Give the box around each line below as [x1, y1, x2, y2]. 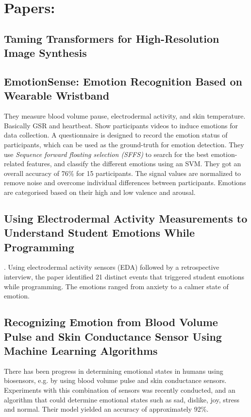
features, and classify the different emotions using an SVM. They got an [26, 158, 241, 169]
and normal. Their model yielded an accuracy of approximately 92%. [4, 404, 209, 414]
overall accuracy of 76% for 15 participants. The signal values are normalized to [4, 168, 241, 178]
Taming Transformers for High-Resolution [4, 31, 219, 46]
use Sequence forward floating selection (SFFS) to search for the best [4, 149, 209, 159]
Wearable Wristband [4, 88, 110, 103]
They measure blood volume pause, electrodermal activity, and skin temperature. [4, 111, 246, 121]
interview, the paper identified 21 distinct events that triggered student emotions [4, 272, 245, 282]
